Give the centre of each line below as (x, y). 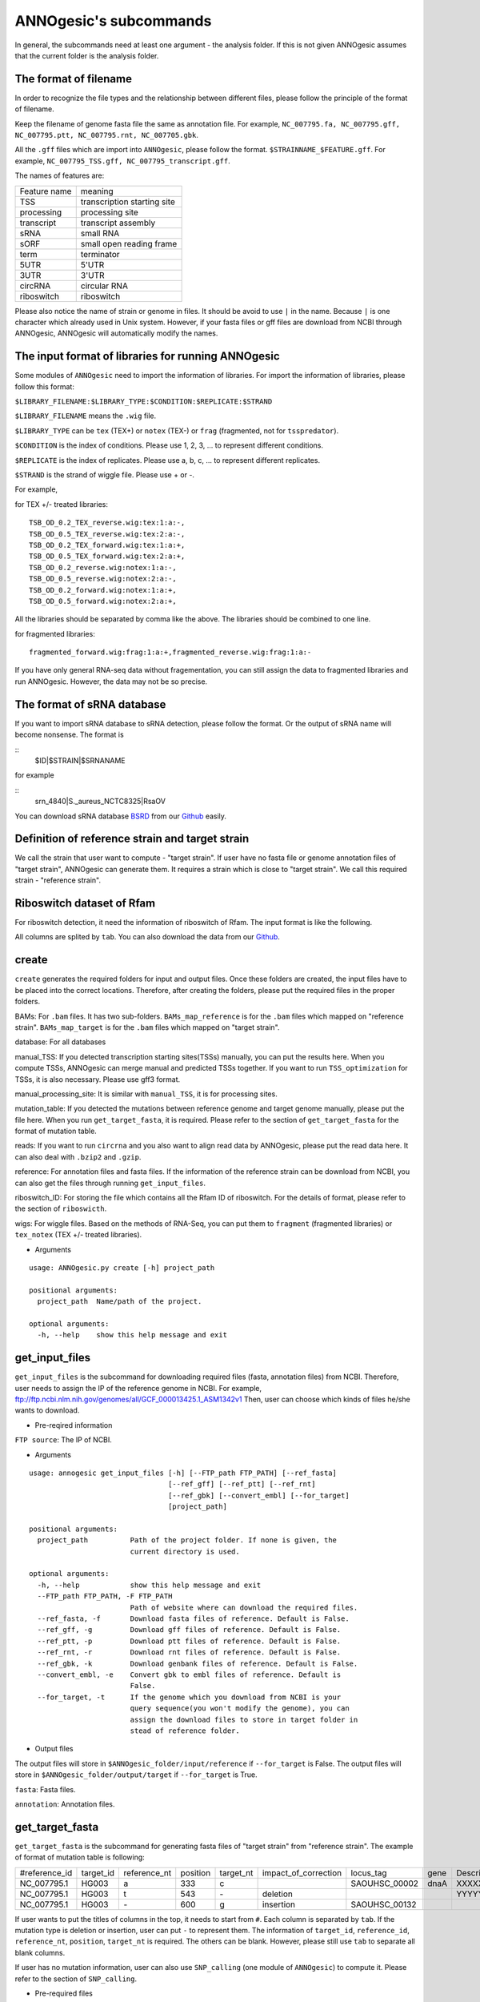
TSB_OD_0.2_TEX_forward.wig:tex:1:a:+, (107, 545)
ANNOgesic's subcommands (113, 21)
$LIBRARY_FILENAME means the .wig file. (86, 416)
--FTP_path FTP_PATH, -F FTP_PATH (105, 1596)
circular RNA (104, 286)
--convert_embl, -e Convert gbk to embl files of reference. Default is (189, 1675)
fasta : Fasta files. (45, 1789)
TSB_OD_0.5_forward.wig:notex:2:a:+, (103, 601)
